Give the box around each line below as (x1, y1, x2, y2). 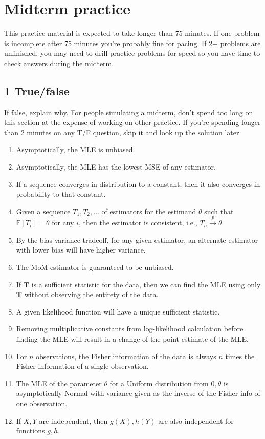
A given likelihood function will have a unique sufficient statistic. (16, 306, 220, 317)
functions (16, 425, 45, 436)
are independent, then (39, 415, 108, 426)
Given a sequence (16, 205, 71, 216)
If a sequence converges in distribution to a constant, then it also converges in (16, 178, 260, 189)
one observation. (16, 398, 68, 408)
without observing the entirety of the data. (24, 289, 159, 300)
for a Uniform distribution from (109, 378, 209, 388)
